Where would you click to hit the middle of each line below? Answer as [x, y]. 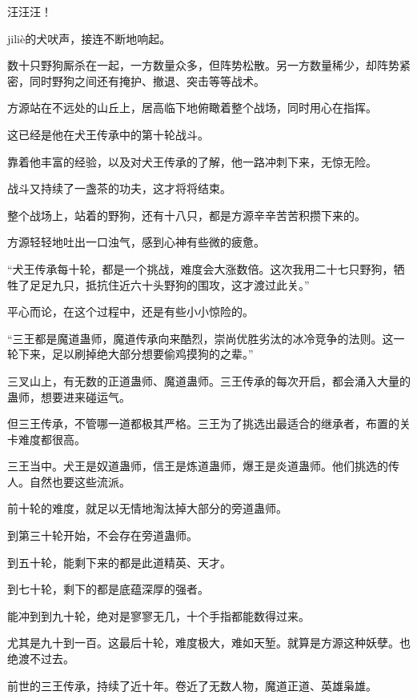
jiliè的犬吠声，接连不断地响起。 [89, 38]
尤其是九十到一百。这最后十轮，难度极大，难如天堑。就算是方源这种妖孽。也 [209, 643]
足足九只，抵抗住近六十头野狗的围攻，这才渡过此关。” [169, 284]
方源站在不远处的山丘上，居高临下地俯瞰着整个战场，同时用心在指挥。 [192, 108]
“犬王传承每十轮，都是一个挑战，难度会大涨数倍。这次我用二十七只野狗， [200, 268]
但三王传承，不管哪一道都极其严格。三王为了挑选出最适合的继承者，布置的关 [209, 423]
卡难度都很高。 [46, 439]
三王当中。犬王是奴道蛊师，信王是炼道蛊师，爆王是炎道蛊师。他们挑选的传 [203, 466]
